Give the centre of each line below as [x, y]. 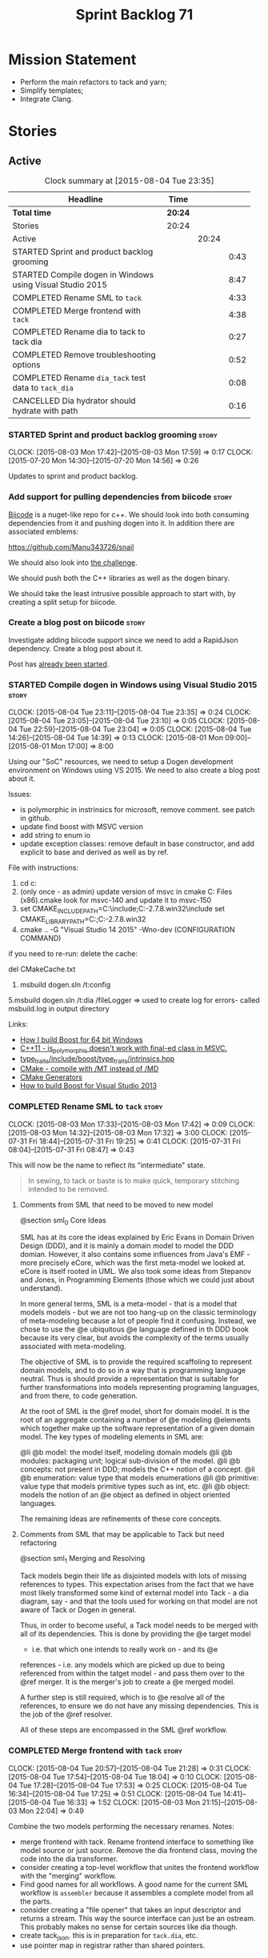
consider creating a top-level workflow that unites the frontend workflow [140, 1867]
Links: [18, 1024]
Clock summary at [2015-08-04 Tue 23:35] [129, 180]
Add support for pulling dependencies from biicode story [120, 497]
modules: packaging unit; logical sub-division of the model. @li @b [130, 1461]
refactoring [38, 1543]
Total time [32, 212]
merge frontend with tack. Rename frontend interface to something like [137, 1841]
